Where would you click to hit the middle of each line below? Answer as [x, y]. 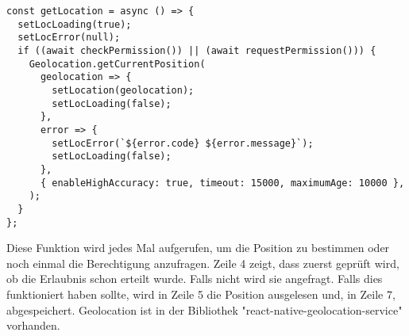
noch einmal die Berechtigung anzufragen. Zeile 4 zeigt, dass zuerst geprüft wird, [203, 263]
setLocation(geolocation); [123, 90]
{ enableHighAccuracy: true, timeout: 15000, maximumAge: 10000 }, [222, 183]
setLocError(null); [69, 38]
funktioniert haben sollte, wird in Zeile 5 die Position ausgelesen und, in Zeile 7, [201, 294]
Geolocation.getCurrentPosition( [117, 64]
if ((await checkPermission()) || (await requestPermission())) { [197, 50]
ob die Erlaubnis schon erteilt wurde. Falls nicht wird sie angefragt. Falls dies [195, 279]
